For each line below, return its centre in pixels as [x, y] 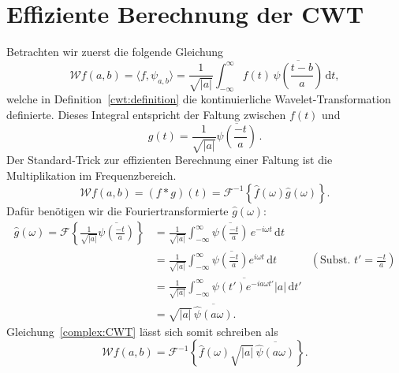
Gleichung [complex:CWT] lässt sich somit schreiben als [142, 331]
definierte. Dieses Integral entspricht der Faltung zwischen [146, 114]
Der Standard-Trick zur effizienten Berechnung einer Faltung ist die [170, 160]
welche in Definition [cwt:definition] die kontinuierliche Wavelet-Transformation [199, 98]
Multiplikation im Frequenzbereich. [91, 175]
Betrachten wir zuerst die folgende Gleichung [115, 52]
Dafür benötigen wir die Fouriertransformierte [117, 210]
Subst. [336, 261]
